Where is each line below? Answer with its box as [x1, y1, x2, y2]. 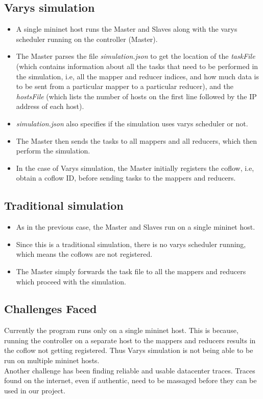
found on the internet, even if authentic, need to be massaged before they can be [4, 375, 257, 386]
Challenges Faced [4, 301, 97, 317]
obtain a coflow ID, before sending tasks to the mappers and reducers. [16, 172, 236, 183]
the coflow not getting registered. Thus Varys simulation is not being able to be [4, 345, 253, 356]
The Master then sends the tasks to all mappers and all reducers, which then [16, 135, 257, 146]
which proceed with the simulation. [16, 276, 126, 286]
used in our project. [4, 385, 65, 395]
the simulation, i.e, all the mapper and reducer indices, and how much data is [16, 71, 259, 81]
